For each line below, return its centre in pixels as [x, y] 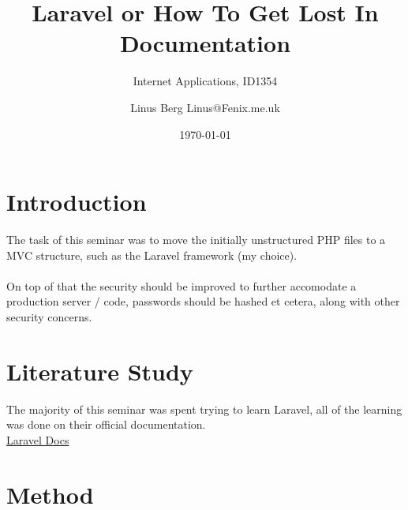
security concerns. [49, 317]
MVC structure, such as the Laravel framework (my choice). [152, 255]
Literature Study [100, 371]
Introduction [77, 202]
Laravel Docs [38, 439]
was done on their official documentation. [106, 424]
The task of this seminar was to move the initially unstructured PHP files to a [196, 240]
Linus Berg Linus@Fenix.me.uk [205, 107]
